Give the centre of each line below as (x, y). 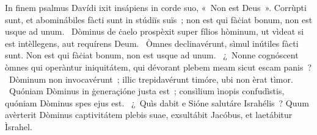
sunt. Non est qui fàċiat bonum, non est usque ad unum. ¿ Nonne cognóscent (152, 55)
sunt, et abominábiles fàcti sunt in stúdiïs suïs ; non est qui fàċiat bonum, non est (159, 19)
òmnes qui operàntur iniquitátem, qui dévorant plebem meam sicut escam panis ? (158, 67)
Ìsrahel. (19, 126)
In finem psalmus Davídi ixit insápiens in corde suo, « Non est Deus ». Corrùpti (156, 7)
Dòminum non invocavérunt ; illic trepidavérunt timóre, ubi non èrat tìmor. (151, 79)
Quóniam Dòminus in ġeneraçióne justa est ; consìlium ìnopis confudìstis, (147, 91)
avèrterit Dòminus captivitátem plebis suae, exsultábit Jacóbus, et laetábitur (149, 115)
